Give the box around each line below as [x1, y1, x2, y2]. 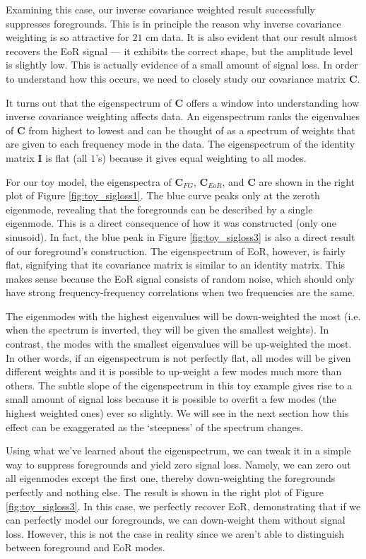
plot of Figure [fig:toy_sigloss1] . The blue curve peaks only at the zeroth [6, 188, 320, 203]
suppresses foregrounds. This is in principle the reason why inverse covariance [6, 16, 341, 30]
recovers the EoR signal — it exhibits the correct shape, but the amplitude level [6, 43, 353, 58]
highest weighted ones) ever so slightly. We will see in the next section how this [6, 406, 349, 420]
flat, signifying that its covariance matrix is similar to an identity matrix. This [6, 257, 346, 272]
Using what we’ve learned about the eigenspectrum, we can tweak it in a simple [6, 443, 351, 458]
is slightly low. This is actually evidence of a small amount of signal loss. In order [6, 57, 358, 72]
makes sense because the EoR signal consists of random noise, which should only [6, 271, 355, 286]
